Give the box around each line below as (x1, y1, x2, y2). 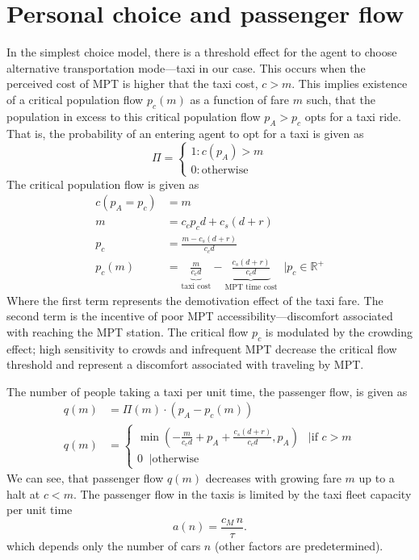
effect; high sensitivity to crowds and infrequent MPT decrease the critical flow (6, 340, 397, 357)
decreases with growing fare (205, 470, 341, 487)
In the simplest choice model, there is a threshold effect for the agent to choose (6, 44, 397, 61)
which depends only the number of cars (6, 537, 201, 554)
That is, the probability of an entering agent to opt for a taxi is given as (6, 124, 364, 141)
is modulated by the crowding (265, 323, 413, 340)
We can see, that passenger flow (6, 470, 164, 487)
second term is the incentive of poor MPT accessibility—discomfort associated (6, 307, 393, 324)
